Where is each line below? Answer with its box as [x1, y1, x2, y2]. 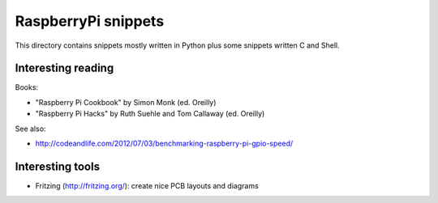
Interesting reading [15, 61, 114, 75]
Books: [15, 82, 39, 92]
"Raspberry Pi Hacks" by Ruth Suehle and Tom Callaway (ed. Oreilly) [35, 109, 265, 119]
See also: [15, 124, 46, 133]
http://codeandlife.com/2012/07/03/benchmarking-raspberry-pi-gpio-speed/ [35, 138, 294, 149]
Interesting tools [15, 159, 101, 173]
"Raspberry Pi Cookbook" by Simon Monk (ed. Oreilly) [35, 97, 217, 107]
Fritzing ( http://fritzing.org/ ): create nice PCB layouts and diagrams [35, 180, 259, 190]
